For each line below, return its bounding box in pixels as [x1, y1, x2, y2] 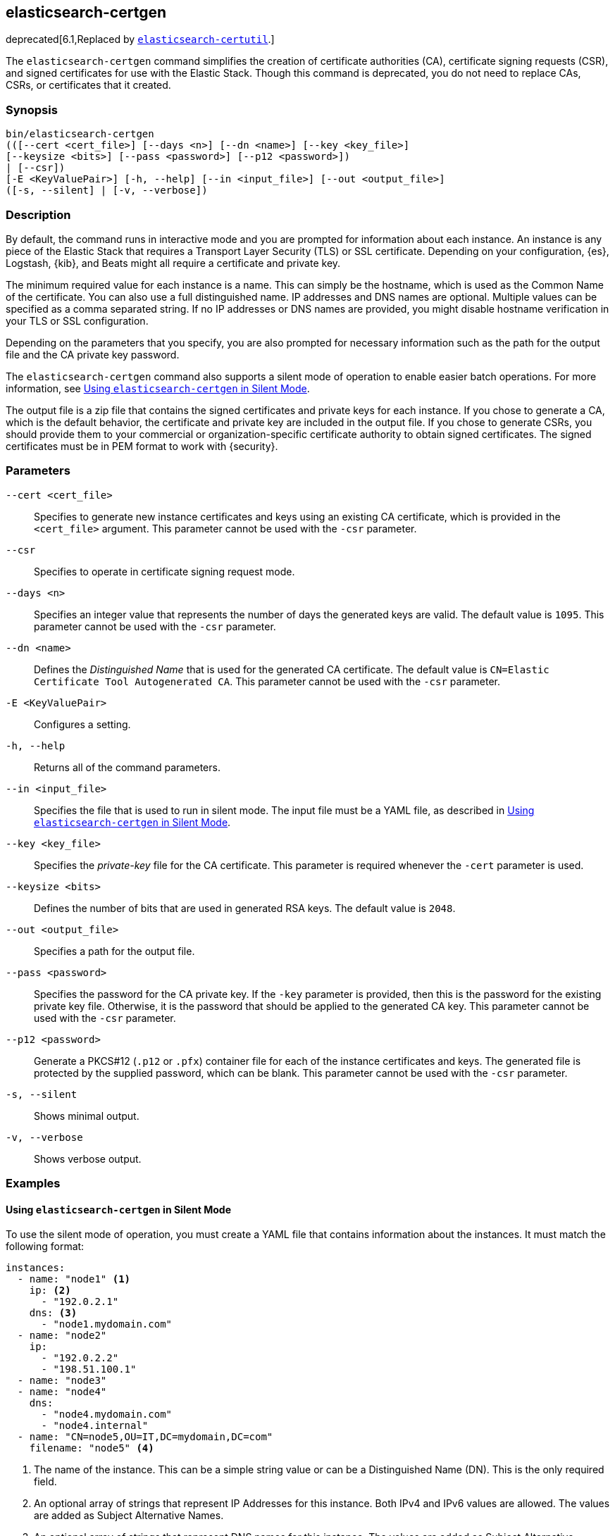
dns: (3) [29, 1307, 77, 1319]
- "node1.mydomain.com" [41, 1318, 173, 1330]
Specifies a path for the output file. [34, 944, 195, 957]
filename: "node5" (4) [29, 1442, 154, 1454]
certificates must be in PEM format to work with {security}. [6, 439, 278, 452]
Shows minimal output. [34, 1109, 139, 1122]
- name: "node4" [17, 1386, 107, 1398]
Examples [6, 1176, 61, 1191]
